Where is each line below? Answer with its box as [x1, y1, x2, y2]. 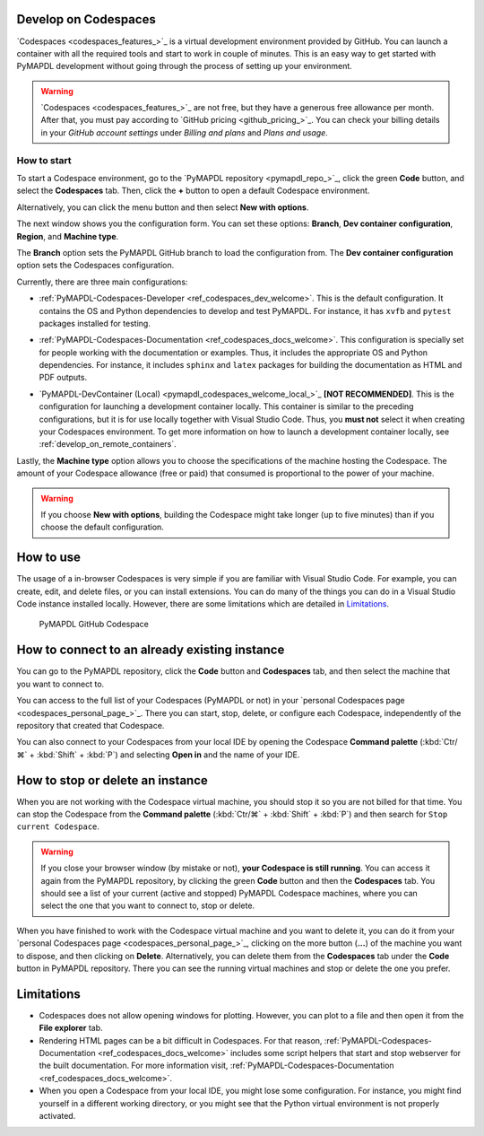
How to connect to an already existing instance [16, 642, 285, 658]
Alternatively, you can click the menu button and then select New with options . [16, 202, 309, 213]
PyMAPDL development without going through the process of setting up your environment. [16, 61, 353, 72]
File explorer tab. [39, 1023, 103, 1034]
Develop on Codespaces [16, 12, 156, 27]
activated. [39, 1110, 76, 1121]
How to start [16, 153, 72, 166]
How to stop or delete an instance [16, 773, 208, 788]
